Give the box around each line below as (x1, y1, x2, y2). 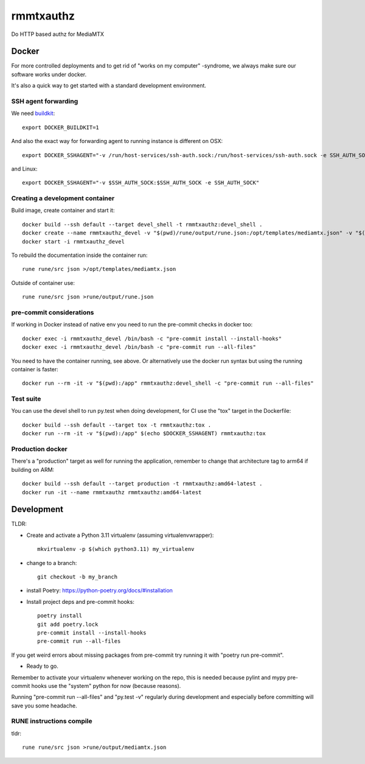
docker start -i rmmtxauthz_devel (22, 238, 125, 245)
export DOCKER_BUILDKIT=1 (22, 124, 100, 131)
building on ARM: (11, 466, 55, 473)
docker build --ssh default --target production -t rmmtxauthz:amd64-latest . (22, 480, 263, 487)
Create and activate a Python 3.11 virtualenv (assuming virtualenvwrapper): (26, 531, 214, 539)
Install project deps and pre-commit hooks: (26, 598, 135, 605)
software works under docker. (11, 71, 87, 78)
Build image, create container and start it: (11, 207, 115, 214)
